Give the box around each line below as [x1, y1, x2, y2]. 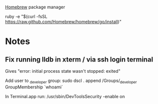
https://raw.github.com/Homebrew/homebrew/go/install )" [5, 19, 122, 24]
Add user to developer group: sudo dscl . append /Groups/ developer [5, 78, 137, 84]
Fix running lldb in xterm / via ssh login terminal [5, 55, 154, 63]
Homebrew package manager [5, 4, 65, 10]
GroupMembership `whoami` [5, 84, 63, 90]
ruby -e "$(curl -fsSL [5, 14, 48, 19]
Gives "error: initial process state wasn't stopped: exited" [5, 68, 121, 74]
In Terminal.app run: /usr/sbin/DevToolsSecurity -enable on [5, 93, 125, 99]
